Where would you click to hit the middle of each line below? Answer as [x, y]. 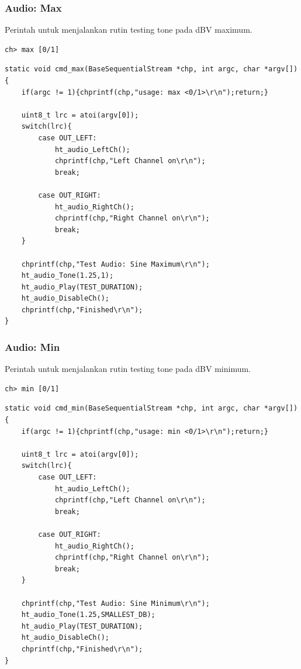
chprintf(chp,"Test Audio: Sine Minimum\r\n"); [115, 603]
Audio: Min [32, 346]
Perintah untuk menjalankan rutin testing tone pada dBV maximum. [129, 30]
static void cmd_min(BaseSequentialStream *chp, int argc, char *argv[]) [151, 408]
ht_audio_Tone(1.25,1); [68, 276]
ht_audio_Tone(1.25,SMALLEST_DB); [88, 615]
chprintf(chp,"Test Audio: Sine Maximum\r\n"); [115, 264]
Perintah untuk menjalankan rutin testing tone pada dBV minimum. [128, 369]
